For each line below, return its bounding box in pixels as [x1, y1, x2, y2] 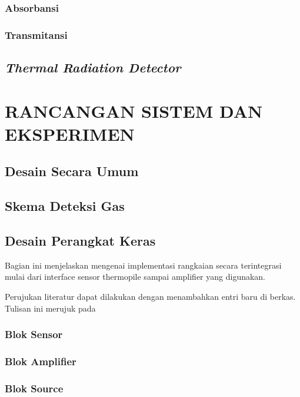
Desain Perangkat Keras [5, 231, 156, 249]
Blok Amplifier [5, 353, 76, 368]
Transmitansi [5, 27, 68, 42]
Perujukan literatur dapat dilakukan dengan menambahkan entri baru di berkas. [5, 290, 296, 302]
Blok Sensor [5, 327, 63, 342]
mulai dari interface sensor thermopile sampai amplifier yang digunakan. [5, 270, 266, 283]
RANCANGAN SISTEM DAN [5, 98, 263, 123]
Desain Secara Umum [5, 162, 139, 180]
